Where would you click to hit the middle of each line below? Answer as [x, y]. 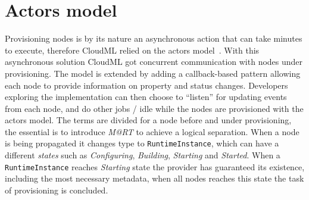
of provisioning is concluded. [57, 190]
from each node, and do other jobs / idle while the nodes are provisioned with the [154, 108]
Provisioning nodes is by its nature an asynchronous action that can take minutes [154, 38]
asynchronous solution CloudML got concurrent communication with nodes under [154, 62]
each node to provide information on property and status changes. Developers [146, 85]
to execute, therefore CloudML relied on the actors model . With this [132, 50]
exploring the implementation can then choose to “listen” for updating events [146, 97]
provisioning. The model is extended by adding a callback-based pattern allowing [153, 73]
